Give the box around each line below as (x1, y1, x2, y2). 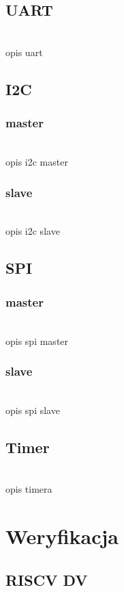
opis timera (5, 482, 52, 496)
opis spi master (5, 333, 69, 348)
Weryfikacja (5, 522, 119, 550)
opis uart (5, 44, 43, 59)
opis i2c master (5, 154, 68, 168)
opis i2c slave (5, 224, 60, 238)
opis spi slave (5, 402, 60, 417)
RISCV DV (5, 569, 88, 590)
